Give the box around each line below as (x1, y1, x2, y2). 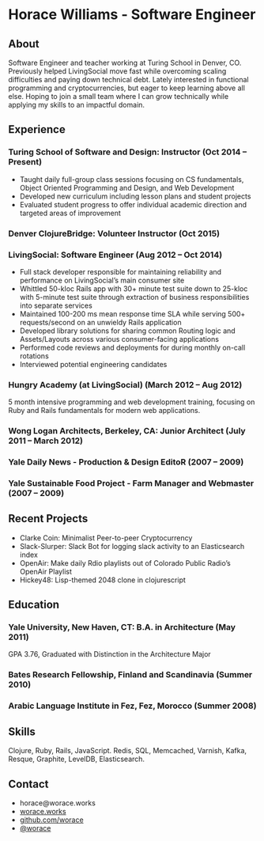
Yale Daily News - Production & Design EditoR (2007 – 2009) (8, 456, 244, 468)
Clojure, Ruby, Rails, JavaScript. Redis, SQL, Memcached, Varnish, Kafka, (8, 746, 247, 756)
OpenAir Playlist (19, 566, 73, 576)
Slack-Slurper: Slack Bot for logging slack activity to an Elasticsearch (19, 541, 245, 551)
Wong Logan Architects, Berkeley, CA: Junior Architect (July (8, 426, 247, 437)
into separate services (19, 301, 92, 310)
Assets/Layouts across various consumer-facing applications (19, 334, 220, 343)
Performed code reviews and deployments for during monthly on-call (19, 343, 246, 352)
